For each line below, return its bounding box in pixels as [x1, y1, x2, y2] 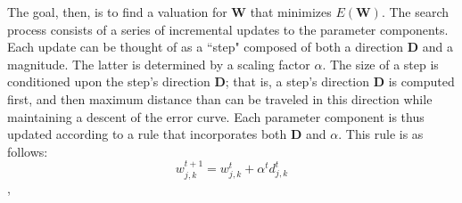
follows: [7, 142, 48, 160]
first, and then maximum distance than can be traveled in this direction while [7, 89, 433, 108]
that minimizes [250, 3, 332, 20]
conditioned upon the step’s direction [7, 72, 210, 91]
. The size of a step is [322, 54, 439, 73]
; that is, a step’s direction [225, 72, 370, 91]
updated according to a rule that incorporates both [7, 125, 287, 143]
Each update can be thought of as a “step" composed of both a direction [7, 37, 403, 56]
